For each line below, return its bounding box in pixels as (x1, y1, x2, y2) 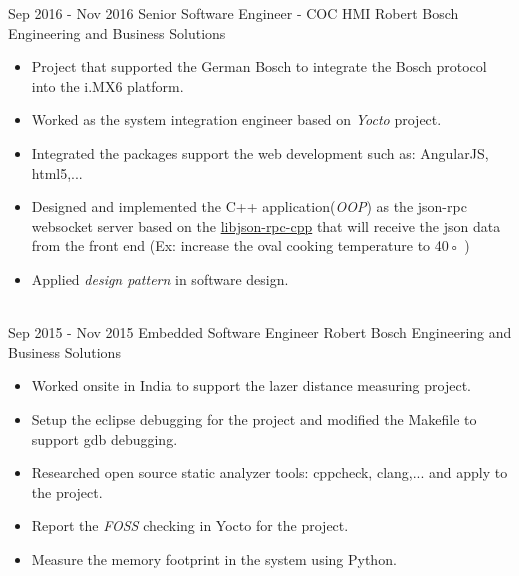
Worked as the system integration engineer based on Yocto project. (31, 109, 442, 130)
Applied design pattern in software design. (31, 268, 289, 289)
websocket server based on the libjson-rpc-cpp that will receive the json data (31, 215, 501, 236)
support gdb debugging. (31, 428, 178, 449)
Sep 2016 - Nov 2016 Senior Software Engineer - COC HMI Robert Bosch (8, 3, 459, 23)
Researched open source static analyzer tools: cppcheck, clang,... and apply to (31, 462, 508, 483)
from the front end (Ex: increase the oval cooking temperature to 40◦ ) (31, 235, 470, 256)
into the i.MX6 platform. (31, 75, 184, 96)
